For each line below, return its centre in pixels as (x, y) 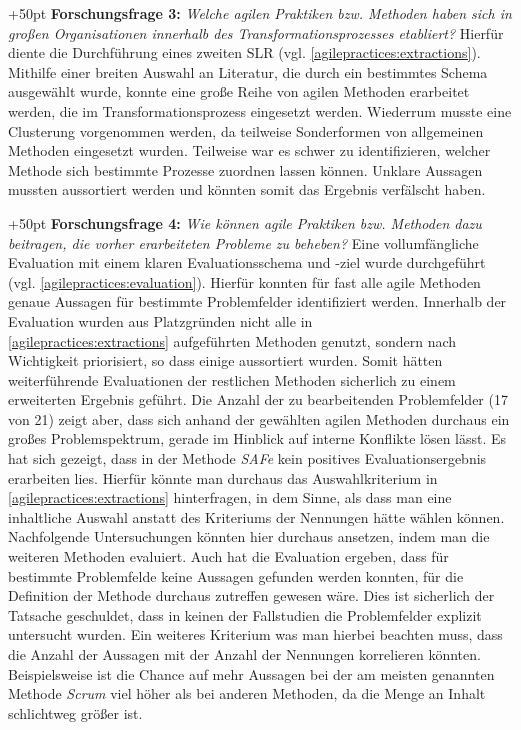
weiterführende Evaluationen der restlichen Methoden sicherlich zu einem (232, 379)
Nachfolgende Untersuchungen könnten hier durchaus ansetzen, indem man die (249, 536)
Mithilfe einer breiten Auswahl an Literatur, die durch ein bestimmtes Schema (248, 71)
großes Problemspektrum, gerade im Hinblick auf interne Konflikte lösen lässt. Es (257, 438)
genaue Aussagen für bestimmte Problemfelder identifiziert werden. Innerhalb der (257, 301)
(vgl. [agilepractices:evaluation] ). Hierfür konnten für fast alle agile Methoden (244, 281)
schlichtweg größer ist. (75, 712)
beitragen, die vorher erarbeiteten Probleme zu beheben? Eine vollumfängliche (243, 242)
